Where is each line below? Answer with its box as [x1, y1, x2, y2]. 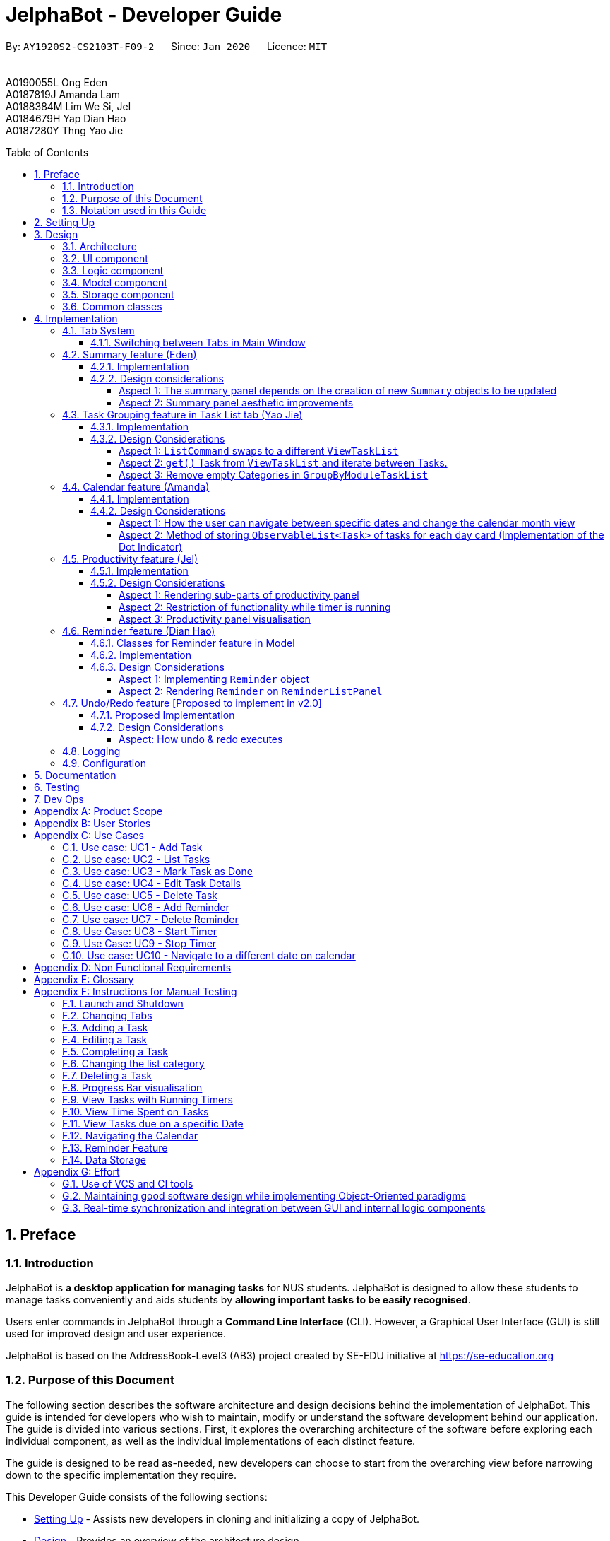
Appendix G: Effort [34, 1165, 120, 1178]
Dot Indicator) [119, 540, 183, 553]
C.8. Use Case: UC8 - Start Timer [62, 925, 217, 937]
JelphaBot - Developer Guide [6, 3, 282, 27]
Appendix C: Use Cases [34, 828, 144, 841]
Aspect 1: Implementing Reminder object [119, 672, 310, 685]
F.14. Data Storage [62, 1153, 146, 1166]
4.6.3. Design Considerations [90, 660, 225, 673]
